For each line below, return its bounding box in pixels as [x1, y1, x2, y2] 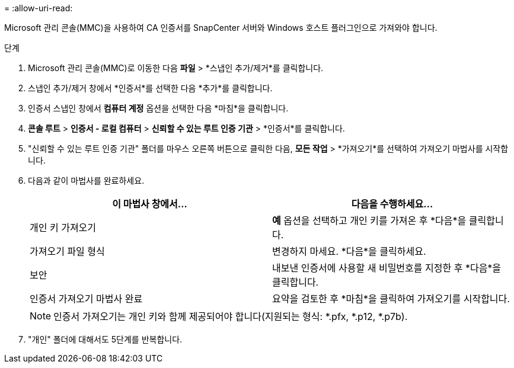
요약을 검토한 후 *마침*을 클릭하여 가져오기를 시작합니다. [272, 293, 510, 305]
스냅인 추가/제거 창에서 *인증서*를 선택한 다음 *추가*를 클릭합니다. [28, 83, 273, 93]
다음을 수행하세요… [351, 198, 433, 210]
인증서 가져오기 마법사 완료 [30, 293, 143, 305]
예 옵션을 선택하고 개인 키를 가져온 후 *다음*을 [272, 215, 467, 226]
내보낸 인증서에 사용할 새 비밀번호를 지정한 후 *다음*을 [272, 262, 502, 274]
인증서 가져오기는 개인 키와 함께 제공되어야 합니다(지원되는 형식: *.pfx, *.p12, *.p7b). [53, 311, 408, 322]
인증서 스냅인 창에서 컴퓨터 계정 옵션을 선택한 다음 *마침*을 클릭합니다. [28, 103, 289, 113]
